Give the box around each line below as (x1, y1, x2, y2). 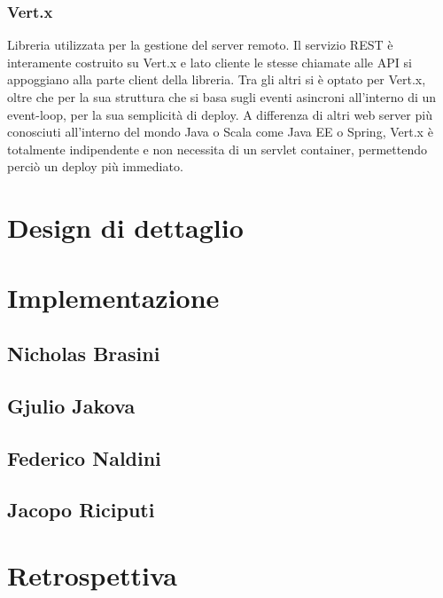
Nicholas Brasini (7, 340, 160, 367)
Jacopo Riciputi (7, 496, 155, 523)
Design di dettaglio (7, 209, 244, 246)
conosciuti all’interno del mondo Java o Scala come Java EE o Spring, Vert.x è (7, 122, 433, 141)
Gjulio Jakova (7, 391, 136, 419)
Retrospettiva (7, 557, 177, 594)
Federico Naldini (7, 444, 161, 471)
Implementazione (7, 279, 220, 315)
